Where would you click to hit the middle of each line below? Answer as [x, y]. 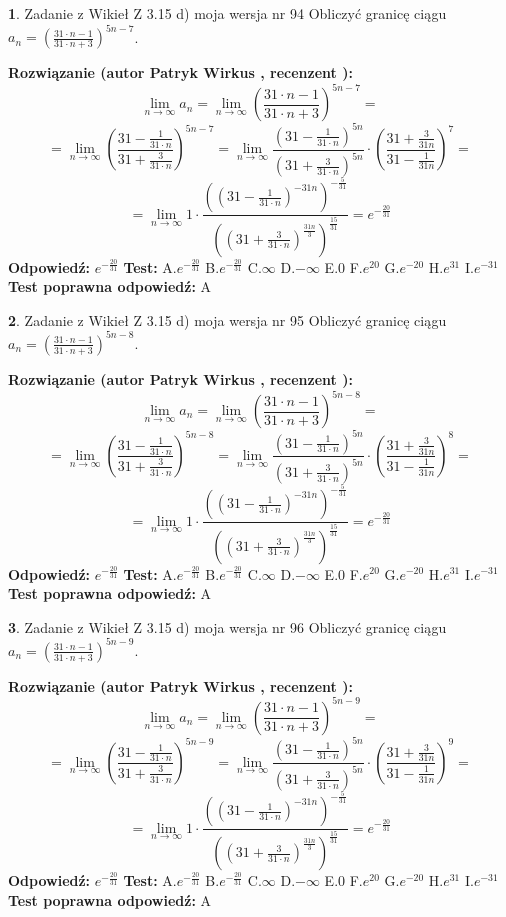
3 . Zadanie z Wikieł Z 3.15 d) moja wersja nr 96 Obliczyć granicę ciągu [227, 626]
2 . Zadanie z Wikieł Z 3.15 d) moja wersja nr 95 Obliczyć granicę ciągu [227, 319]
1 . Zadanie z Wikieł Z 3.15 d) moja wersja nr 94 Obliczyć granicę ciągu [227, 13]
